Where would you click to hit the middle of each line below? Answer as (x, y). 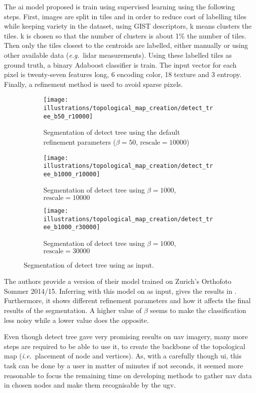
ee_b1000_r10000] (72, 174)
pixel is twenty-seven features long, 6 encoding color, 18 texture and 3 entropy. (123, 74)
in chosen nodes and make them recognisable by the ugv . (90, 385)
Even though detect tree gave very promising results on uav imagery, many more (126, 336)
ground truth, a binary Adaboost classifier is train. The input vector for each (120, 64)
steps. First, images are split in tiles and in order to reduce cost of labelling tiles (125, 16)
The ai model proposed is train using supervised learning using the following (120, 6)
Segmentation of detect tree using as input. (89, 264)
